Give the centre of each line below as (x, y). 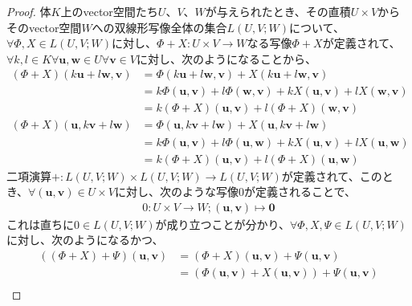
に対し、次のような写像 (176, 192)
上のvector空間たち (109, 11)
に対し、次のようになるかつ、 (85, 240)
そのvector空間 (44, 27)
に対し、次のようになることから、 (226, 58)
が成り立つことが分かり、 (222, 224)
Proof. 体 (29, 11)
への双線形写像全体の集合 (159, 27)
